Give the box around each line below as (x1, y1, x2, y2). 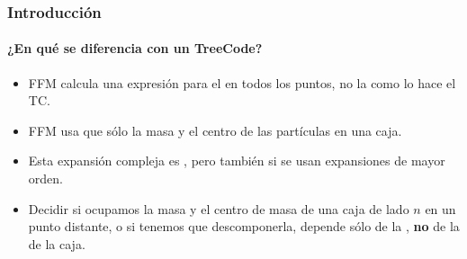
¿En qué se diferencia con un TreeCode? (7, 39, 263, 58)
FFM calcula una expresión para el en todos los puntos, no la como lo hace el (28, 73, 456, 92)
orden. (28, 169, 63, 188)
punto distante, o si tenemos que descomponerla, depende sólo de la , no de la (28, 217, 460, 236)
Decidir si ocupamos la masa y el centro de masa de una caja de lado (28, 199, 409, 218)
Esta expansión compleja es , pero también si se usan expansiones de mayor (28, 151, 445, 170)
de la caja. (28, 234, 85, 253)
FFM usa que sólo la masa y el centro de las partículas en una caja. (28, 121, 402, 139)
